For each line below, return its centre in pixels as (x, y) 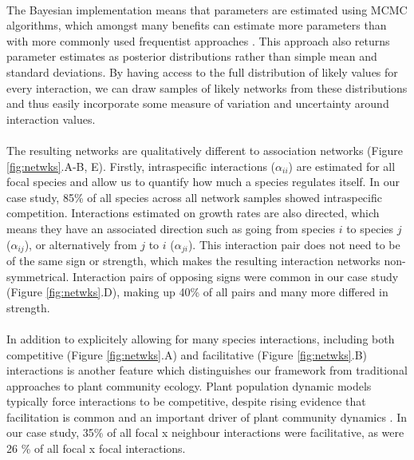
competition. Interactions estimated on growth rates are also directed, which (193, 213)
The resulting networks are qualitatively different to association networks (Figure (205, 150)
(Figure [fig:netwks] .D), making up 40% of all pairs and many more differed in (197, 292)
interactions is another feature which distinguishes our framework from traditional (207, 370)
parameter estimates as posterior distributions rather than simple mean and (192, 56)
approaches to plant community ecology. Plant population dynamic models (189, 385)
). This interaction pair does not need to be (294, 244)
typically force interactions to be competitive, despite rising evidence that (186, 401)
